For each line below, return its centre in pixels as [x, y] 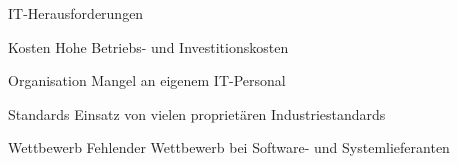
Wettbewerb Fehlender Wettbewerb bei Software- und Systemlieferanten [229, 147]
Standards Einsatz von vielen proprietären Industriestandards [197, 113]
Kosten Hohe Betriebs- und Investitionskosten [148, 46]
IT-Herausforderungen [76, 13]
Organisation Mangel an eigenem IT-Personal [147, 80]
